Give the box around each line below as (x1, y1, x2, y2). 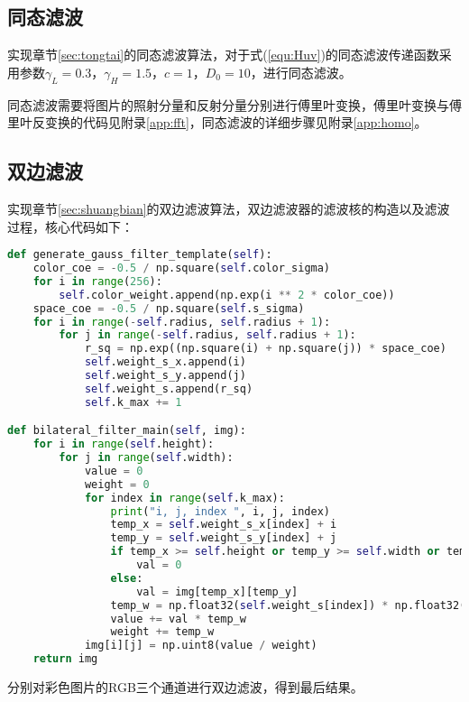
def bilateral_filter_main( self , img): (7, 424, 246, 438)
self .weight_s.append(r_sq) (84, 382, 253, 395)
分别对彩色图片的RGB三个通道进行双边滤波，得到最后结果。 (7, 678, 363, 697)
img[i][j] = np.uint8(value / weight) (84, 639, 317, 652)
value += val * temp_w (110, 612, 246, 625)
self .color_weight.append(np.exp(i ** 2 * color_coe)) (59, 288, 395, 301)
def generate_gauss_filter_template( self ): (7, 248, 272, 262)
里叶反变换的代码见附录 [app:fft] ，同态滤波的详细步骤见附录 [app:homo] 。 (7, 113, 428, 132)
